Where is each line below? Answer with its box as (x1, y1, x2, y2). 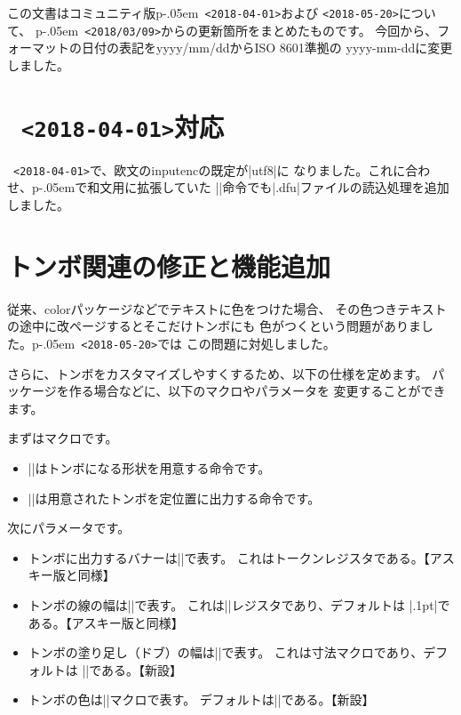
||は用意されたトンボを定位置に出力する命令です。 (28, 488, 321, 507)
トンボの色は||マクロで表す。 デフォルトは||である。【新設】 (28, 690, 375, 709)
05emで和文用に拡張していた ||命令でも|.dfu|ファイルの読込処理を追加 (46, 178, 449, 197)
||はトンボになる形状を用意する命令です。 (28, 458, 271, 477)
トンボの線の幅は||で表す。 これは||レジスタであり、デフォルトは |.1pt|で (28, 595, 450, 614)
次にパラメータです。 (7, 518, 131, 537)
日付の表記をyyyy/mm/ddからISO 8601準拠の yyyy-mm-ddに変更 (81, 38, 453, 57)
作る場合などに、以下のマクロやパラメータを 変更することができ (68, 382, 446, 400)
